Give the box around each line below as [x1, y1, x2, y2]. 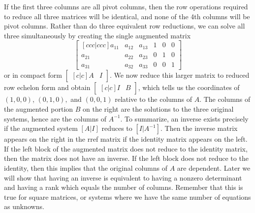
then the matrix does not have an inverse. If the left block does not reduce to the [4, 153, 249, 163]
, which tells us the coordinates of [138, 82, 240, 92]
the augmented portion [4, 103, 73, 114]
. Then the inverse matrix [160, 123, 238, 133]
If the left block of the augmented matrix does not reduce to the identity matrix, [4, 143, 248, 153]
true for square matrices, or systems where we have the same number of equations [4, 191, 251, 202]
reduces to [101, 123, 132, 133]
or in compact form [4, 70, 62, 80]
